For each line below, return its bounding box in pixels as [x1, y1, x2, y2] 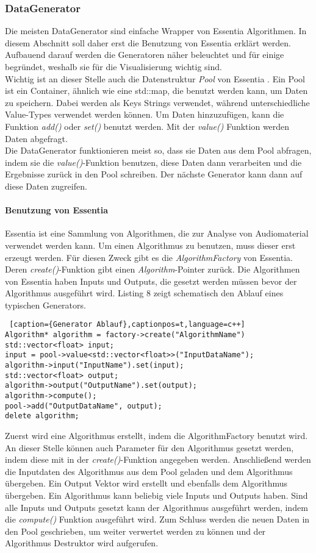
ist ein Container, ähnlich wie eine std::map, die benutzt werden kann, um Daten [5, 84, 308, 97]
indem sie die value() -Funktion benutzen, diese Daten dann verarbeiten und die [5, 155, 302, 168]
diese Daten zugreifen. [5, 179, 87, 192]
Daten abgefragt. [5, 132, 68, 144]
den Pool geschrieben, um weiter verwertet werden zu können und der [5, 524, 266, 537]
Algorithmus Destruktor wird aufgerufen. [5, 537, 159, 549]
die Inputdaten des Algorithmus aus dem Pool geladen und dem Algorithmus [5, 465, 293, 477]
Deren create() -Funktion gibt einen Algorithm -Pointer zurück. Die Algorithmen [5, 263, 300, 276]
